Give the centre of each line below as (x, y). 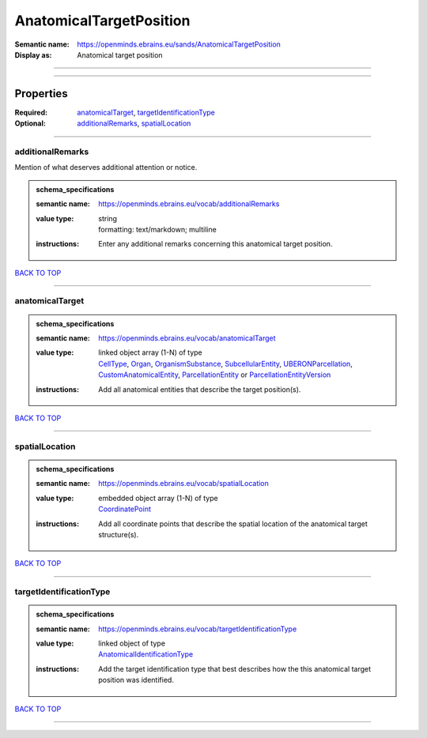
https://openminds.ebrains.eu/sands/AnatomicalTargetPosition (179, 44)
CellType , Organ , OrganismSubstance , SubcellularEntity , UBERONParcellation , (226, 363)
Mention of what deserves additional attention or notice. (106, 168)
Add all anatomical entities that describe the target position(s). (200, 389)
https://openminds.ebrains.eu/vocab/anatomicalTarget (187, 338)
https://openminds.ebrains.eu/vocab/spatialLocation (183, 484)
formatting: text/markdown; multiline (157, 229)
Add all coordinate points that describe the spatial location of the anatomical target (233, 523)
